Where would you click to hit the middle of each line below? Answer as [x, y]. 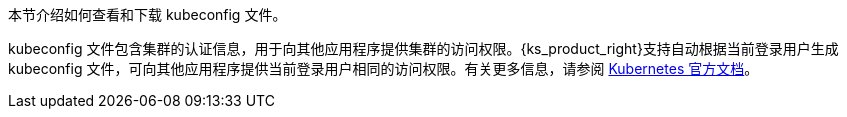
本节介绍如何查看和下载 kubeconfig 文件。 [147, 14]
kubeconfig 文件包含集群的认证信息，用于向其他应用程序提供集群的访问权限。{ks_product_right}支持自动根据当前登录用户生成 [423, 48]
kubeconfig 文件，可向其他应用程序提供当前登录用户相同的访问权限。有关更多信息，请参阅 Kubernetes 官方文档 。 [383, 68]
